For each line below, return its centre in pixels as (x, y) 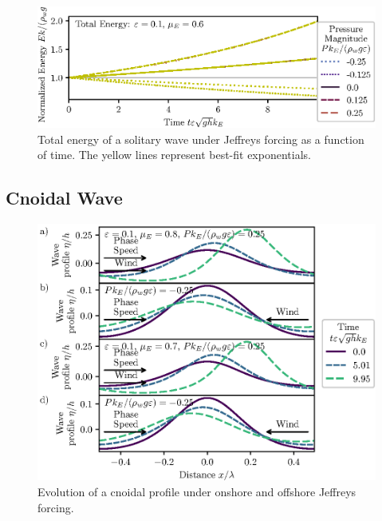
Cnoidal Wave (64, 198)
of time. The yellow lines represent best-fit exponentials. (174, 155)
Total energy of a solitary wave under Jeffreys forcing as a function (201, 139)
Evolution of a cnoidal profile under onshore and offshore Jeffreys (197, 492)
